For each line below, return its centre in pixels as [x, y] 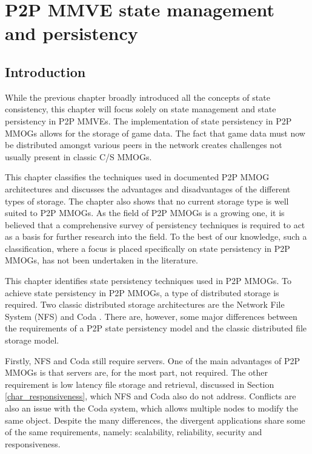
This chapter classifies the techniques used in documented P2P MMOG [137, 177]
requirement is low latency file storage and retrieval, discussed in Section [140, 384]
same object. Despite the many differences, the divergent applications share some [155, 420]
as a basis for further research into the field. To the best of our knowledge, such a [156, 236]
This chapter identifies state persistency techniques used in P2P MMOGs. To [148, 281]
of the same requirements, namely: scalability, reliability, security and [134, 432]
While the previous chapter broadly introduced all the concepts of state [138, 97]
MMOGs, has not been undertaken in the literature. [101, 260]
